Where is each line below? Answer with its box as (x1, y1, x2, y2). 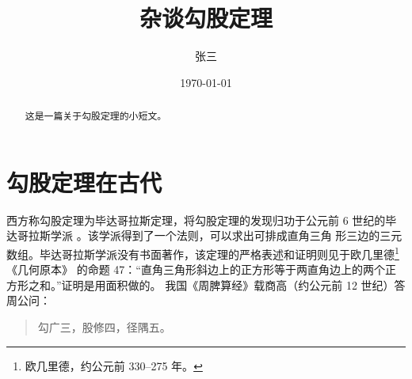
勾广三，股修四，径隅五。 (37, 318, 171, 335)
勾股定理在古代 (6, 165, 162, 198)
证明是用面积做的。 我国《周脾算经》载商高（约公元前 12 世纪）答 (61, 276, 406, 293)
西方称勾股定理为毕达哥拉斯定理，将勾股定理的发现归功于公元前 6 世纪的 (6, 211, 386, 228)
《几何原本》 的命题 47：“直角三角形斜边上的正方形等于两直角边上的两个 (6, 261, 385, 278)
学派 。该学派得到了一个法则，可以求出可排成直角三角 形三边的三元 (50, 227, 402, 244)
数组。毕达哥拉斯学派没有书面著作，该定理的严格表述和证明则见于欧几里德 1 (6, 243, 399, 262)
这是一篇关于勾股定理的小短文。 (25, 109, 167, 123)
